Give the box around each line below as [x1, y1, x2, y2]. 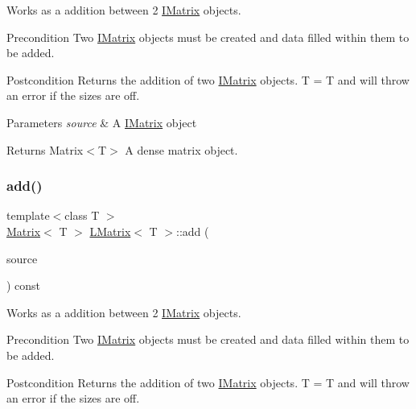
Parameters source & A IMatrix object [6, 114, 197, 130]
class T [64, 207, 100, 224]
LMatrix [89, 222, 131, 239]
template [6, 207, 50, 224]
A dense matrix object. [125, 141, 238, 158]
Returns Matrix [6, 141, 84, 158]
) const [6, 277, 41, 294]
